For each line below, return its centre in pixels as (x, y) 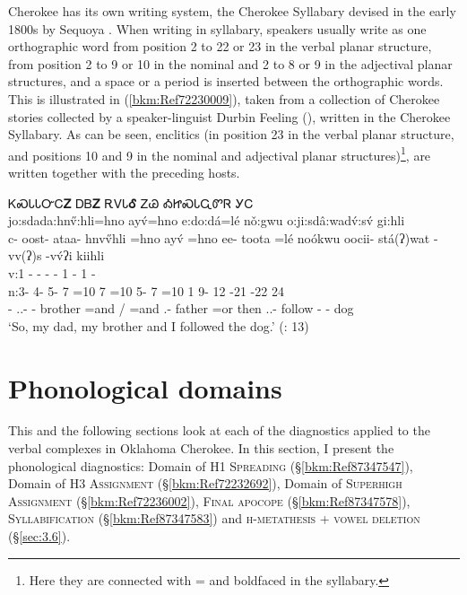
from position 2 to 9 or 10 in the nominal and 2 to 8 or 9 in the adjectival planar (230, 63)
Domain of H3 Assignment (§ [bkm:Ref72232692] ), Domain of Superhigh (205, 483)
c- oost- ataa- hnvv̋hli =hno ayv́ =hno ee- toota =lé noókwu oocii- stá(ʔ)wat (219, 237)
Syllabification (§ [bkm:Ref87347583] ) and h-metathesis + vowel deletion (214, 518)
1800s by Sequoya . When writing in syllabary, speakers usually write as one (217, 28)
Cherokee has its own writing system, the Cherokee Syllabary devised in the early (232, 11)
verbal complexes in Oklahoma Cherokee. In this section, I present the (201, 448)
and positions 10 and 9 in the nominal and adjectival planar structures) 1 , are (220, 153)
